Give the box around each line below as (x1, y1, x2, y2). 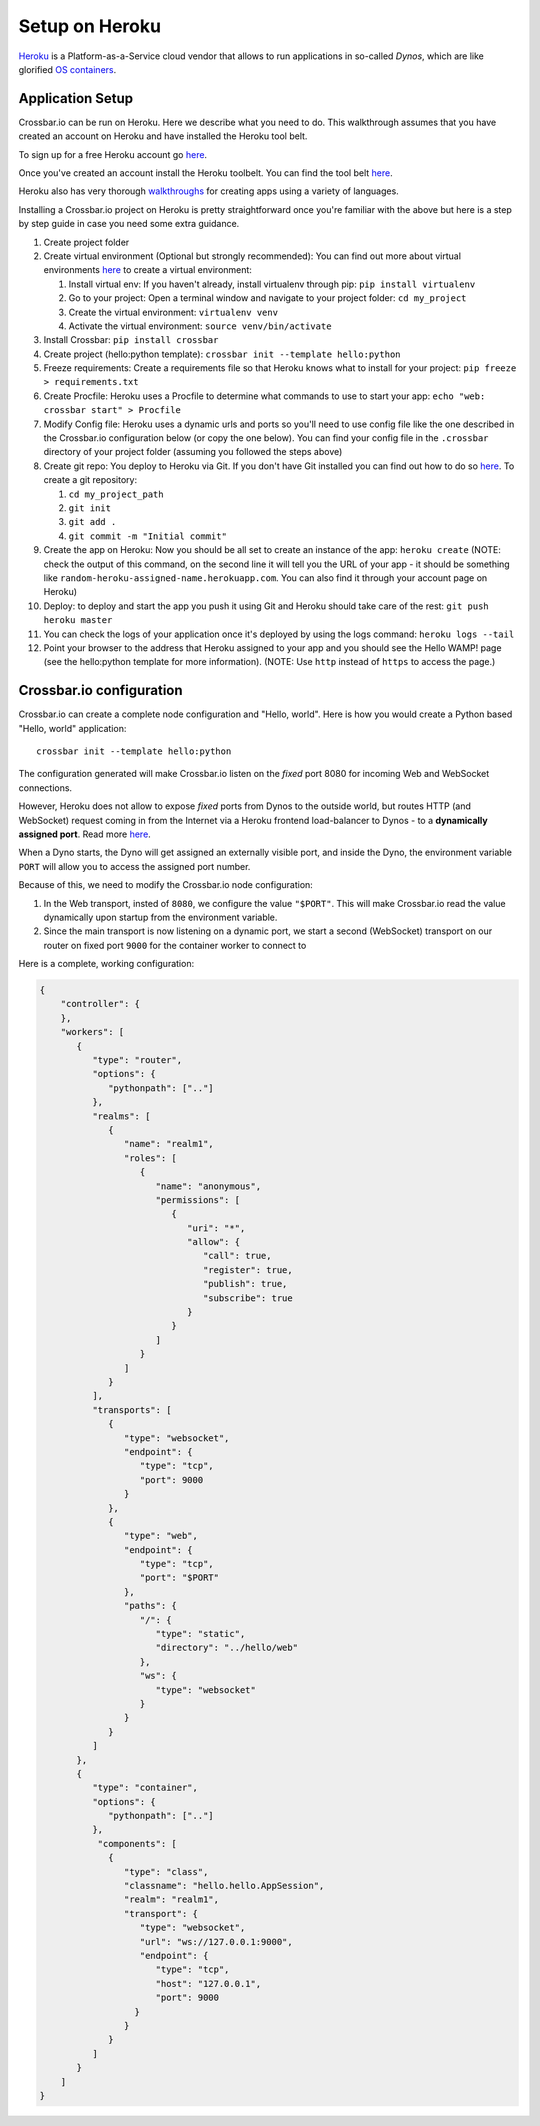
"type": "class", (123, 1866, 209, 1877)
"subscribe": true (202, 1292, 294, 1304)
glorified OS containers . (18, 63, 117, 75)
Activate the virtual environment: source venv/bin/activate (68, 320, 332, 332)
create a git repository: (43, 474, 138, 486)
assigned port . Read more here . (18, 828, 152, 840)
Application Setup (18, 90, 134, 107)
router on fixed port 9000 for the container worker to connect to (43, 939, 307, 951)
